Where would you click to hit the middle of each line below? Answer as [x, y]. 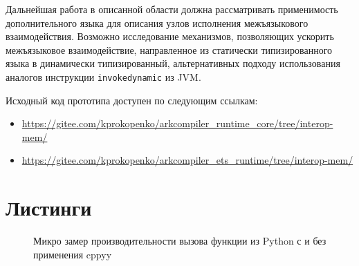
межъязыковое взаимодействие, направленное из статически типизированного [169, 49]
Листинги [49, 208]
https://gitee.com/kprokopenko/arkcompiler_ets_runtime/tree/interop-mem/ [187, 160]
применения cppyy [73, 254]
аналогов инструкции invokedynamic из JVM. [103, 76]
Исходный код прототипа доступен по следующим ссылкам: [132, 100]
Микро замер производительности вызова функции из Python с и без [180, 241]
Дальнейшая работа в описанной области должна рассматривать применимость [172, 9]
